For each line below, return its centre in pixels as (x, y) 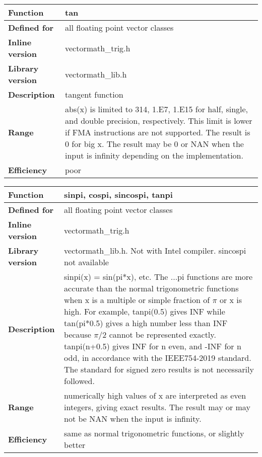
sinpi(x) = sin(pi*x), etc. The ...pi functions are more (158, 277)
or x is (231, 300)
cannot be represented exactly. (162, 334)
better (75, 445)
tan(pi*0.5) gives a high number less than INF (146, 323)
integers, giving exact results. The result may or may (157, 407)
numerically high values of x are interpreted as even (155, 395)
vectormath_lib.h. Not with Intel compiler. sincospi (155, 250)
